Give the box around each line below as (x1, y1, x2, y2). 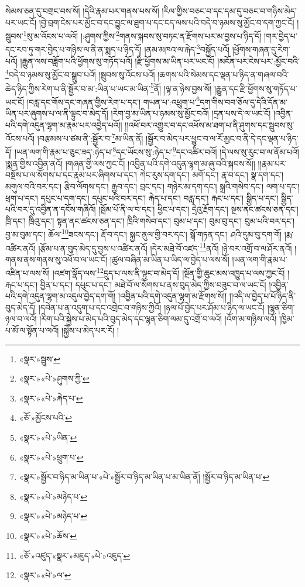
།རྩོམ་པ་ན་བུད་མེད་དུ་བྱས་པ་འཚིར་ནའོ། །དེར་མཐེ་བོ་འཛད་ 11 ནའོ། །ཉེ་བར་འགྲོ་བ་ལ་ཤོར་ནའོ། (38, 240, 292, 254)
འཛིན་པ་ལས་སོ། (5, 267, 50, 279)
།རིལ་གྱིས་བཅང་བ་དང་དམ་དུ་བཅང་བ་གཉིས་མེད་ (162, 5, 297, 16)
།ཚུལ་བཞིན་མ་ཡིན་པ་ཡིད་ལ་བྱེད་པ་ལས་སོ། (109, 253, 229, 265)
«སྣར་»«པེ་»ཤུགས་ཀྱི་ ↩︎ (19, 372, 90, 385)
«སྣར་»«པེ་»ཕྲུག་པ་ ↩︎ (19, 451, 84, 463)
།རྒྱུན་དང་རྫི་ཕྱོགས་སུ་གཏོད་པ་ (214, 82, 297, 94)
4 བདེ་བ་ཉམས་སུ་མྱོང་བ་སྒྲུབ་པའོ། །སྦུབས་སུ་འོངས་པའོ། (5, 67, 155, 80)
